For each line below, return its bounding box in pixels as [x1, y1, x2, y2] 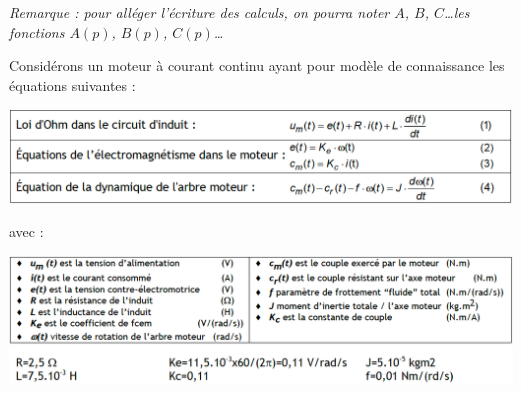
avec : [9, 221, 44, 242]
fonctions [9, 21, 65, 42]
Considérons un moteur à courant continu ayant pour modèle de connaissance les [9, 55, 505, 76]
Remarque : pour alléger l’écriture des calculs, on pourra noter [9, 2, 390, 22]
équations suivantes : [9, 74, 136, 95]
